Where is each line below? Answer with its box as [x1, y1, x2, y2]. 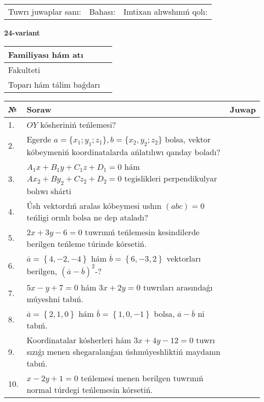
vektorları [167, 252, 201, 264]
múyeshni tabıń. [26, 293, 84, 305]
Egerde [26, 133, 51, 145]
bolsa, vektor [164, 133, 211, 145]
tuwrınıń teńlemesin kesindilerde [85, 226, 200, 238]
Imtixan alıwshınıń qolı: [123, 6, 208, 17]
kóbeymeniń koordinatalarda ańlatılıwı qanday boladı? [26, 145, 220, 158]
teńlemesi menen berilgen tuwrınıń [81, 372, 204, 384]
